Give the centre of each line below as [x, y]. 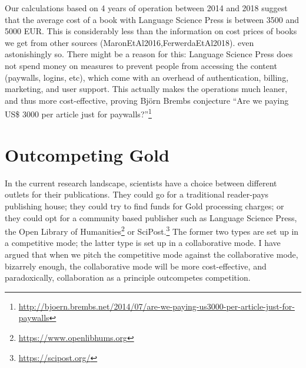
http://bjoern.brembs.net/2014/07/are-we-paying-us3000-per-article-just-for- [157, 306]
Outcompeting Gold [87, 154]
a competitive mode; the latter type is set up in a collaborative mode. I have [143, 243]
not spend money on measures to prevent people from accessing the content [141, 65]
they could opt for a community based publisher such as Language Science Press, [151, 217]
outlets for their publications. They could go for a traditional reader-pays [137, 194]
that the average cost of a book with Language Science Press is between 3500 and [152, 19]
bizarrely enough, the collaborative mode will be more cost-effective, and [136, 266]
